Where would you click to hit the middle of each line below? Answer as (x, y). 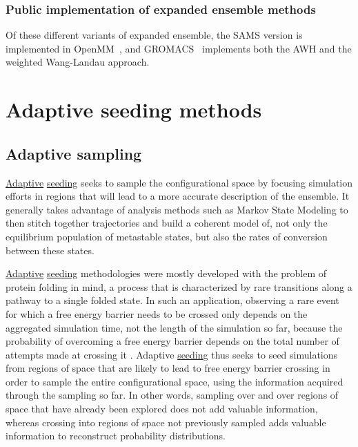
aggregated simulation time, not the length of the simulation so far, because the (174, 327)
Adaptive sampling (74, 153)
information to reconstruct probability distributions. (116, 436)
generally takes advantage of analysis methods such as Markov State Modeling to (177, 209)
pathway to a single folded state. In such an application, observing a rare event (172, 300)
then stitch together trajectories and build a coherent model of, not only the (167, 223)
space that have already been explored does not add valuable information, (162, 409)
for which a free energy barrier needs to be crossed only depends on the (157, 313)
